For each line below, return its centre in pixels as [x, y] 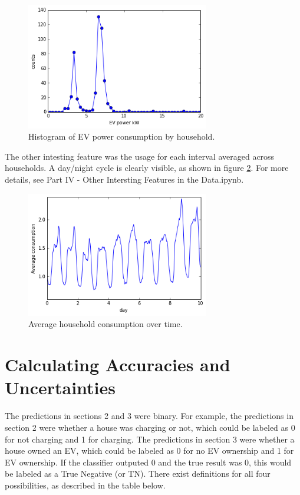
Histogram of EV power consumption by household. [122, 136]
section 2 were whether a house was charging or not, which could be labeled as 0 [150, 427]
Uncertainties [60, 387]
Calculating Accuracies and [118, 364]
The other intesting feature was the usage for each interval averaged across [140, 156]
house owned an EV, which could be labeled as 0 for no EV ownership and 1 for [149, 451]
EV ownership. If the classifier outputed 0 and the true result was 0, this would [148, 462]
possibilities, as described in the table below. [85, 485]
